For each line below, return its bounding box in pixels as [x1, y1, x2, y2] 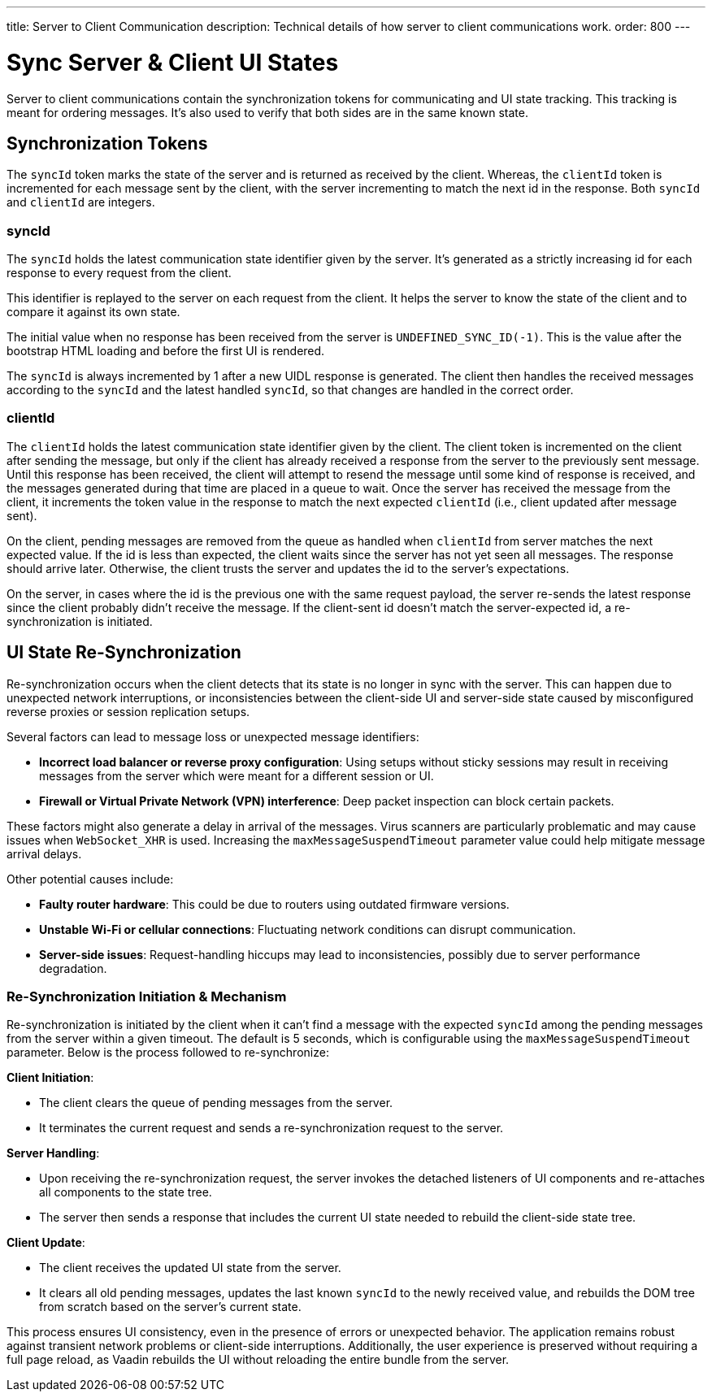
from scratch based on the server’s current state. [39, 1300, 302, 1314]
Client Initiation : [7, 1070, 94, 1085]
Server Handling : [7, 1146, 100, 1161]
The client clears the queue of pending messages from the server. [39, 1096, 393, 1110]
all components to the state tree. [39, 1185, 212, 1200]
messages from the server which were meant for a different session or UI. [39, 768, 434, 783]
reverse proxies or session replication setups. [7, 704, 250, 719]
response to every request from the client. [7, 266, 232, 280]
